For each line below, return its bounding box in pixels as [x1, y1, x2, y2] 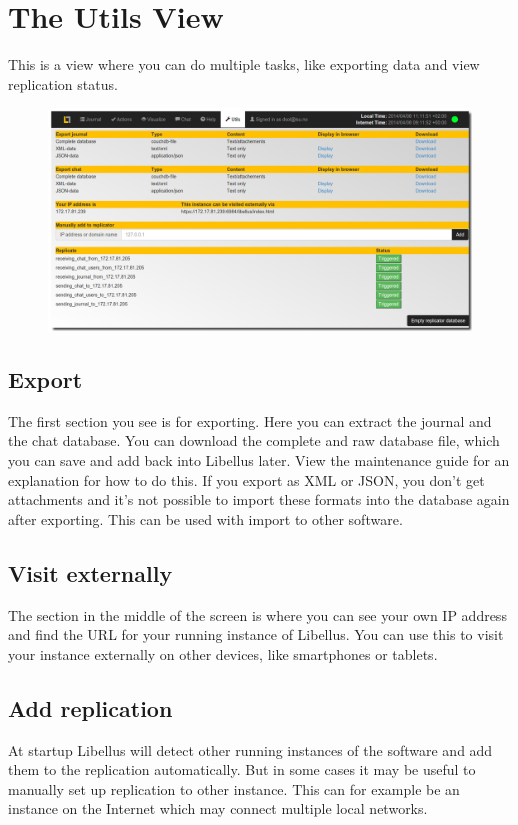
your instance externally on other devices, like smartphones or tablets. [8, 643, 438, 664]
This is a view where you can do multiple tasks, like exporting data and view [8, 54, 480, 75]
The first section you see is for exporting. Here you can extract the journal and [8, 410, 492, 431]
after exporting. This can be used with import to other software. [8, 508, 403, 529]
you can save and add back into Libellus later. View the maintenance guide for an [8, 450, 510, 471]
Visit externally [8, 557, 173, 588]
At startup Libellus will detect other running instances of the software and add [8, 739, 493, 760]
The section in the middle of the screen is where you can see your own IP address [8, 604, 507, 625]
